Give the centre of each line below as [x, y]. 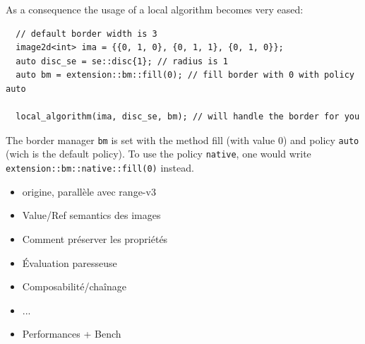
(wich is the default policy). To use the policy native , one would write [158, 154]
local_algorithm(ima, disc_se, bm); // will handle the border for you [188, 117]
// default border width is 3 [86, 34]
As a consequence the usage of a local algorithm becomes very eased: [155, 9]
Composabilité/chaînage [74, 286]
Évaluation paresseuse [70, 262]
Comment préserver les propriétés [95, 238]
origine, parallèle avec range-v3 [89, 191]
